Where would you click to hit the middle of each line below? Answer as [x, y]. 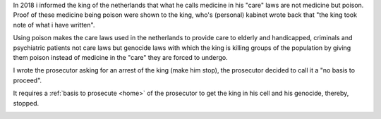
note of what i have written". [54, 25]
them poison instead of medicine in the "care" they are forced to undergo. [121, 57]
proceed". [28, 80]
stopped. [26, 103]
